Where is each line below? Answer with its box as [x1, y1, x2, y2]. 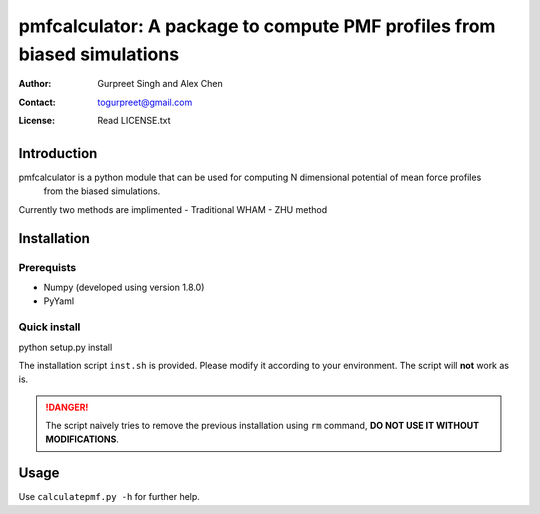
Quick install [18, 320, 81, 334]
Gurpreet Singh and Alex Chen [97, 78, 224, 90]
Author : [18, 78, 52, 90]
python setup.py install [18, 341, 113, 353]
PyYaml [43, 295, 75, 307]
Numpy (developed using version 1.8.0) [43, 281, 205, 293]
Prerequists [18, 260, 77, 274]
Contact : [18, 96, 57, 108]
